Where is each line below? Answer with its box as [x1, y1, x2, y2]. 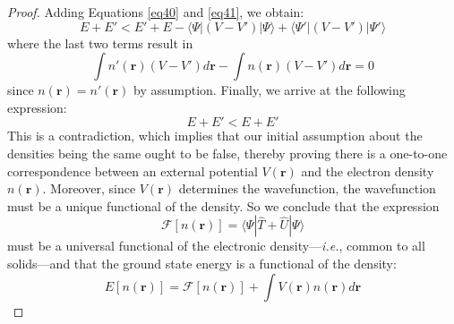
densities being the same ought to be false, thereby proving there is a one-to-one [7, 143, 448, 162]
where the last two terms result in [7, 33, 193, 52]
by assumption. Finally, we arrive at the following [133, 81, 406, 99]
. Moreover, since [42, 179, 136, 198]
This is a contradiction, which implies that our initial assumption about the [7, 126, 423, 145]
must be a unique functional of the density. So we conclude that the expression [7, 196, 440, 215]
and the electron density [301, 161, 434, 180]
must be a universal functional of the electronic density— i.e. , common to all [7, 236, 425, 255]
